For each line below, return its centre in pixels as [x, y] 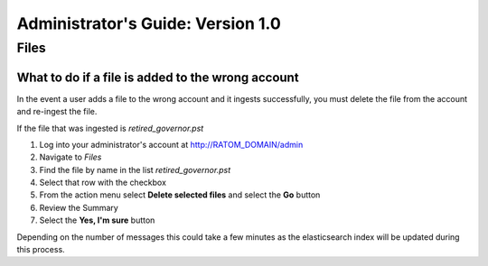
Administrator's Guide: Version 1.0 [149, 23]
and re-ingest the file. [57, 112]
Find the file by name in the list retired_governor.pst [135, 170]
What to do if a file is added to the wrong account [158, 77]
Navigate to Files [70, 157]
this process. [41, 250]
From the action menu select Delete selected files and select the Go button [180, 195]
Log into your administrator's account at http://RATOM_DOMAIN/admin [171, 144]
